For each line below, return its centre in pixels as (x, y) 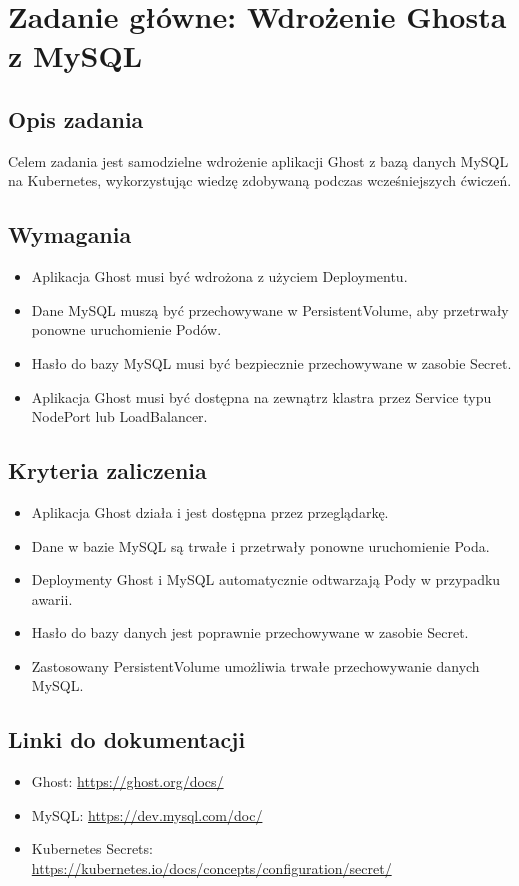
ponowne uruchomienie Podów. (126, 329)
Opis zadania (76, 118)
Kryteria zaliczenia (107, 470)
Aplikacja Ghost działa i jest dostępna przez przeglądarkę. (210, 511)
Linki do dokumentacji (127, 739)
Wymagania (70, 234)
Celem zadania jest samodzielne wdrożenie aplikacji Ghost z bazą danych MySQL (258, 160)
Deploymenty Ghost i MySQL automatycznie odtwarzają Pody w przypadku (266, 579)
